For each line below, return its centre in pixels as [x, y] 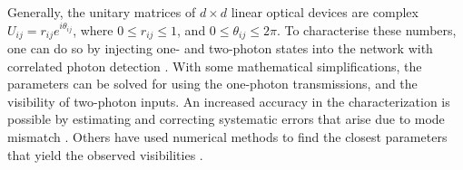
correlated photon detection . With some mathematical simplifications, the [215, 66]
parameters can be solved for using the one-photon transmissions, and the [212, 84]
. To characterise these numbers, [366, 29]
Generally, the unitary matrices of [102, 12]
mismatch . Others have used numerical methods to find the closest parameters [227, 137]
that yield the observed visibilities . [105, 154]
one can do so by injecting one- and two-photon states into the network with [220, 48]
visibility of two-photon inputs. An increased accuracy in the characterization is [229, 101]
